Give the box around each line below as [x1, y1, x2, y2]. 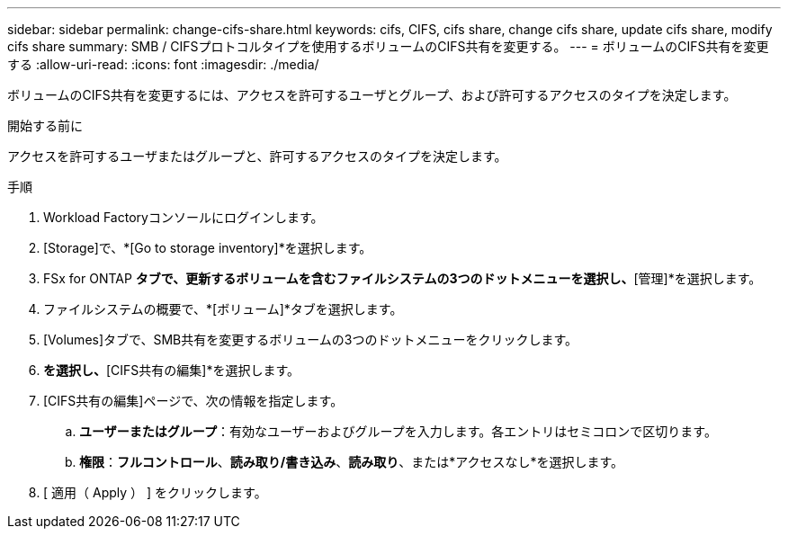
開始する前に [7, 118, 83, 133]
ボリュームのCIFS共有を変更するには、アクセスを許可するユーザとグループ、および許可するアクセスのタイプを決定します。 [7, 87, 737, 103]
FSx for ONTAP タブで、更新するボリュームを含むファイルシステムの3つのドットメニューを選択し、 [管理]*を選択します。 [43, 271, 762, 286]
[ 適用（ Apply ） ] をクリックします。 [43, 485, 267, 500]
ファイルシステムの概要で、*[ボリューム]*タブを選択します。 [43, 301, 403, 317]
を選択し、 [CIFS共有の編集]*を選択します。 [43, 362, 300, 378]
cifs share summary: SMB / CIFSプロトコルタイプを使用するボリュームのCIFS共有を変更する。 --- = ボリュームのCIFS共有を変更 [7, 39, 769, 54]
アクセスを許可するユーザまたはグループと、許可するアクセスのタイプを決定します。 [7, 148, 507, 164]
